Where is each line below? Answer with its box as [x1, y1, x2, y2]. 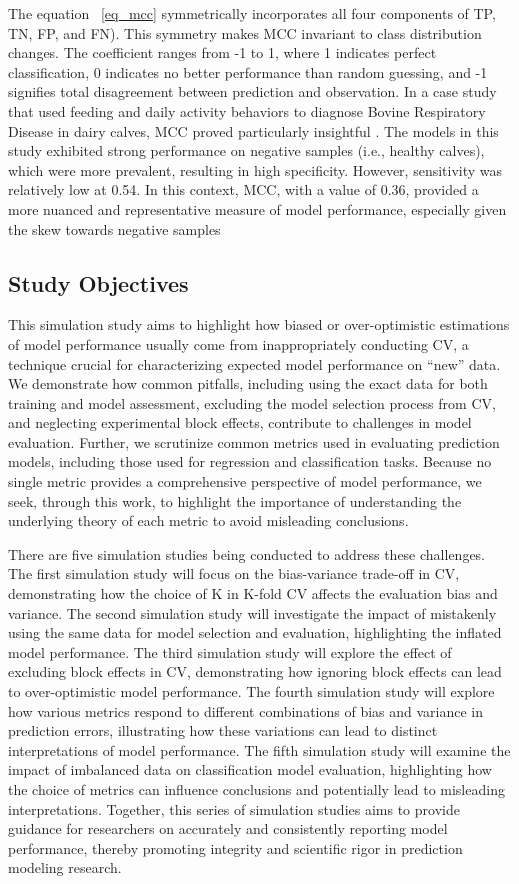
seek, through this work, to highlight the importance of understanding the [8, 490, 462, 511]
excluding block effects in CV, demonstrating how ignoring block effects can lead [8, 661, 502, 682]
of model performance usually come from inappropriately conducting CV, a [8, 333, 469, 354]
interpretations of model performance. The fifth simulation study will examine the [8, 739, 511, 760]
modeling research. [8, 857, 122, 878]
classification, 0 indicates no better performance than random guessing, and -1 [8, 61, 488, 82]
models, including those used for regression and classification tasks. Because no [8, 451, 492, 472]
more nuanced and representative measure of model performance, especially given [8, 198, 507, 219]
